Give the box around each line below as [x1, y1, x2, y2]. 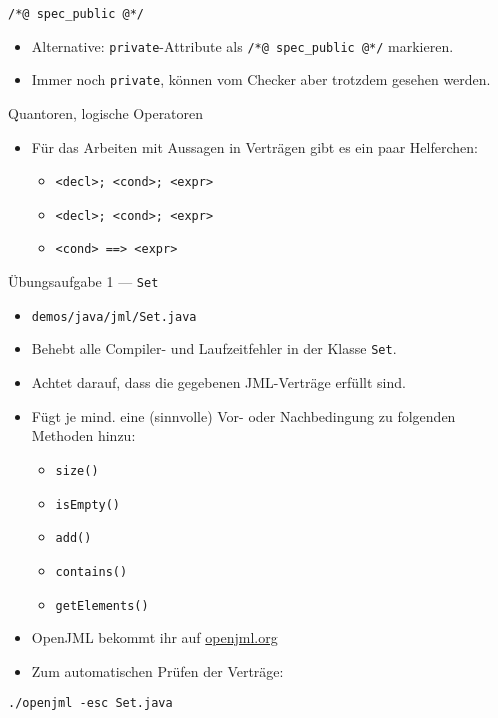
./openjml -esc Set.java [8, 696, 173, 711]
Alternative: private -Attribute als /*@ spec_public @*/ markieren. [31, 35, 454, 56]
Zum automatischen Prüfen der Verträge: [31, 660, 284, 681]
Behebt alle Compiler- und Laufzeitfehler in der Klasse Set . [31, 338, 397, 359]
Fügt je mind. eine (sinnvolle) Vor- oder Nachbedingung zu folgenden [31, 405, 456, 426]
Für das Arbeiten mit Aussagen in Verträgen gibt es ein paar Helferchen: [31, 136, 478, 157]
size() [55, 463, 99, 478]
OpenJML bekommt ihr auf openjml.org [31, 627, 278, 648]
